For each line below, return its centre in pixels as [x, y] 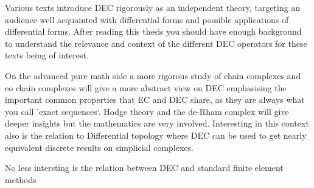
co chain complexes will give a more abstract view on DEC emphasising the [146, 87]
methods [21, 179]
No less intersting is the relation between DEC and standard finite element [144, 168]
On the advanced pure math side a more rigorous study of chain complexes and [153, 75]
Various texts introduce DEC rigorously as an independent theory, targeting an [153, 7]
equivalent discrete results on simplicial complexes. [99, 147]
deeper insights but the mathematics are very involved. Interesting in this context [157, 123]
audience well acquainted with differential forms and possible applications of [147, 19]
